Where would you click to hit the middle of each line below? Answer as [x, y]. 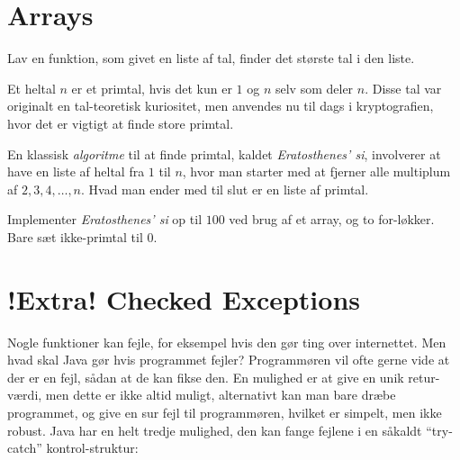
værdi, [25, 395]
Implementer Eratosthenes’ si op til [105, 219]
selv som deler [314, 88]
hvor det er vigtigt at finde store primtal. [121, 123]
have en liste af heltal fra [76, 171]
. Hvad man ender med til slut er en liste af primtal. [225, 189]
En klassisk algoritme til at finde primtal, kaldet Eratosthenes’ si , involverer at [224, 153]
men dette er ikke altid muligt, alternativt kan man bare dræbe [221, 395]
